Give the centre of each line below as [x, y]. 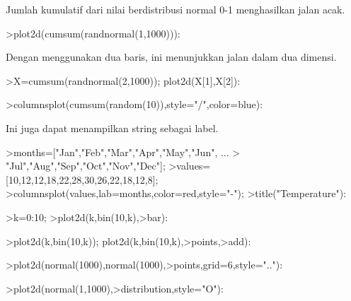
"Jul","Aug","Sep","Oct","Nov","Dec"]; [86, 166]
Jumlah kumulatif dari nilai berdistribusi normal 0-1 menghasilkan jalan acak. [175, 9]
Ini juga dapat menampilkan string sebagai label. [112, 128]
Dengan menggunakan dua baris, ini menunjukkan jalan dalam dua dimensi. [171, 57]
